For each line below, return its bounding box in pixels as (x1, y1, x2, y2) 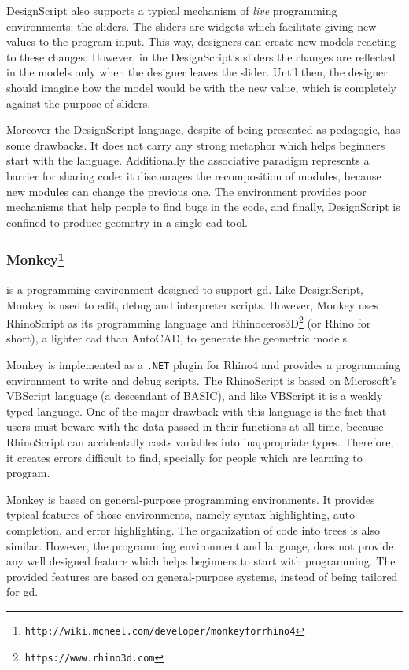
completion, (6, 522, 62, 539)
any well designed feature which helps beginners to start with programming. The (6, 553, 396, 569)
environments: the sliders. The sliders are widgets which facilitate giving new (6, 17, 377, 34)
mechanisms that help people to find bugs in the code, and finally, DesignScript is (6, 198, 400, 215)
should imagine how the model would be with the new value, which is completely (6, 79, 396, 95)
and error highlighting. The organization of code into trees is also (65, 522, 380, 539)
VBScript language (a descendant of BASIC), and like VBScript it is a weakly (6, 387, 383, 404)
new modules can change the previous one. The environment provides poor (6, 183, 367, 199)
